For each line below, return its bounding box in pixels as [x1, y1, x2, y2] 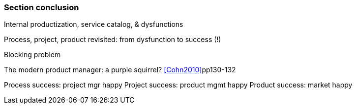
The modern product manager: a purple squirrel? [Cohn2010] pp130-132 [4, 65, 236, 74]
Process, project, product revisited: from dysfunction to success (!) [4, 35, 221, 44]
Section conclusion [4, 2, 79, 12]
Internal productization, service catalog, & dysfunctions [4, 20, 183, 29]
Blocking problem [4, 50, 61, 59]
